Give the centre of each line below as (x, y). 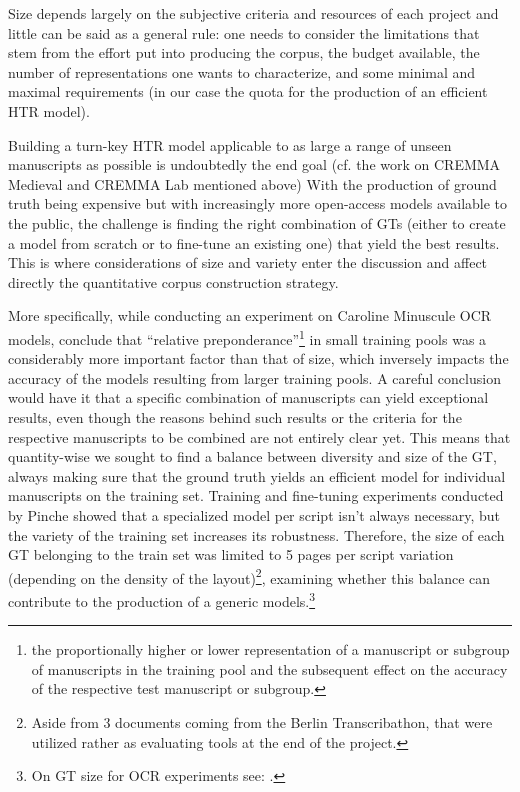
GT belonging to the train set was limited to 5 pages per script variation (231, 554)
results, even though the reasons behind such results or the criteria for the (235, 416)
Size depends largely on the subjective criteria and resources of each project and (253, 13)
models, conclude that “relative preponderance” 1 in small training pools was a (247, 337)
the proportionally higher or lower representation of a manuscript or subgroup (270, 649)
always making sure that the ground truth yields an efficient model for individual (257, 475)
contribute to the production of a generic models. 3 (162, 599)
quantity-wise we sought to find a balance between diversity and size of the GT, (252, 456)
